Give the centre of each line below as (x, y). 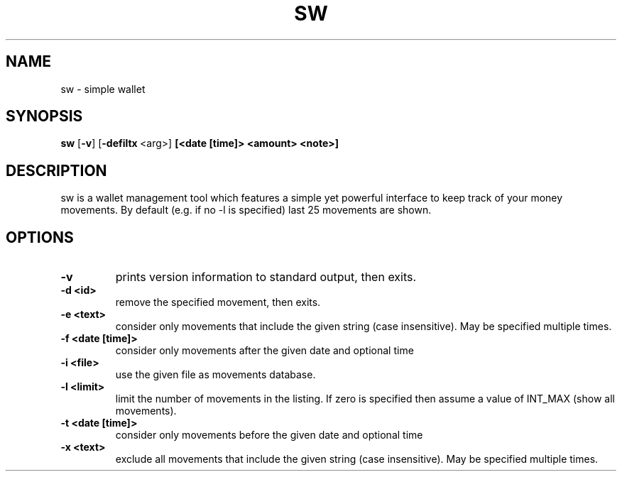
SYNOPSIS (44, 116)
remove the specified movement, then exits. (218, 302)
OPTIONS (40, 237)
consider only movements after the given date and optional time (264, 351)
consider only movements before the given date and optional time (269, 435)
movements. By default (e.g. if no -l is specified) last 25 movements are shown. (246, 210)
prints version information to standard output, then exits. (266, 277)
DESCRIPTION (56, 170)
